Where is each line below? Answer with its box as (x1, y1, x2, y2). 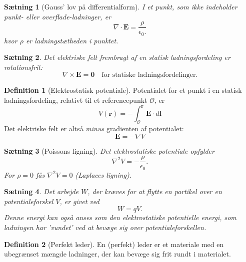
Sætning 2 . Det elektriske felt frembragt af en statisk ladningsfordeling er (4, 52, 230, 62)
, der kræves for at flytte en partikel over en (87, 186, 222, 197)
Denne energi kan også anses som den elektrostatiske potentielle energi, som (4, 212, 236, 223)
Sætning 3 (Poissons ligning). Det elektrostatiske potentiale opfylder (4, 145, 214, 156)
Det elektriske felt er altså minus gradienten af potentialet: (4, 123, 184, 133)
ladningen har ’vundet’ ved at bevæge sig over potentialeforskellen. (4, 222, 206, 233)
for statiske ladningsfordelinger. (101, 71, 198, 79)
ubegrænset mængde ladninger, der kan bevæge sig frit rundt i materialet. (4, 249, 231, 259)
